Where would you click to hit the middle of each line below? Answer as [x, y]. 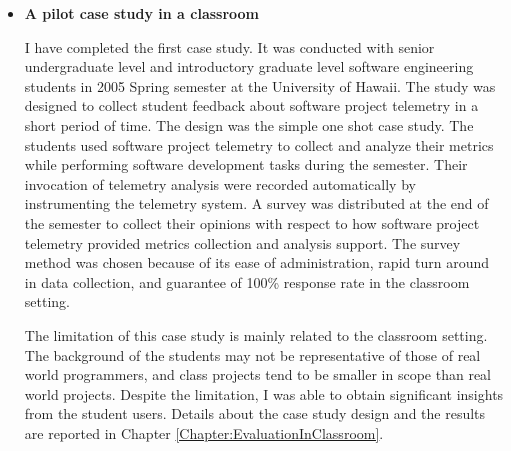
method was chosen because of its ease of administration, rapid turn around [256, 262]
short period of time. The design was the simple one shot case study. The [249, 124]
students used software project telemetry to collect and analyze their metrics [259, 144]
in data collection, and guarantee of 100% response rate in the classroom [247, 281]
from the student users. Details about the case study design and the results [255, 413]
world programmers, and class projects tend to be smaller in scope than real [258, 374]
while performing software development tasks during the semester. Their [246, 164]
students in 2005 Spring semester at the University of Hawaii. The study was [260, 85]
